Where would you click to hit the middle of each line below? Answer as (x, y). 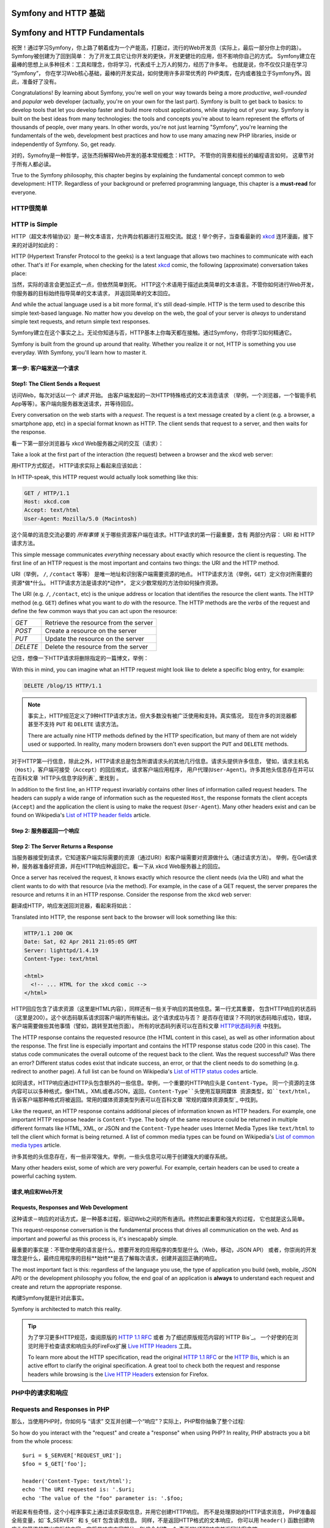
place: (19, 274)
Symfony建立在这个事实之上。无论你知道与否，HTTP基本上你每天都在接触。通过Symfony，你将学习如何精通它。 (153, 332)
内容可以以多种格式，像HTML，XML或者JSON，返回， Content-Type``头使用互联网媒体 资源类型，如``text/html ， (162, 1091)
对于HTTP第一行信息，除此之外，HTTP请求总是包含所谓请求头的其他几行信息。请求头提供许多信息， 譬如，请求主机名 (160, 761)
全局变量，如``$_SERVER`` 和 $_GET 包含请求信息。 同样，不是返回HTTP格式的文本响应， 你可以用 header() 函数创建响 (163, 1520)
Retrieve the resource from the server (99, 623)
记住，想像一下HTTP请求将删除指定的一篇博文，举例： (80, 658)
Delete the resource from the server (97, 647)
